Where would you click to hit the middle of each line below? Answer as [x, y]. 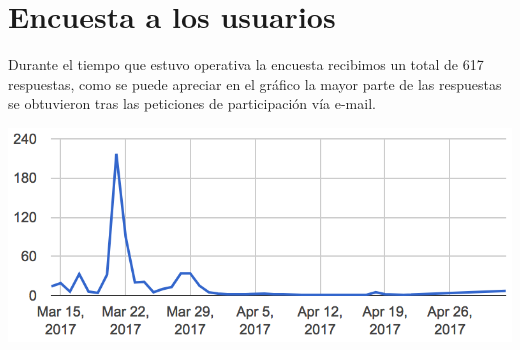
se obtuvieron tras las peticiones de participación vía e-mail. [192, 103]
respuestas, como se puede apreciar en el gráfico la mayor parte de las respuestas [255, 83]
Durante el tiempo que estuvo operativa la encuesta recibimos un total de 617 [246, 64]
